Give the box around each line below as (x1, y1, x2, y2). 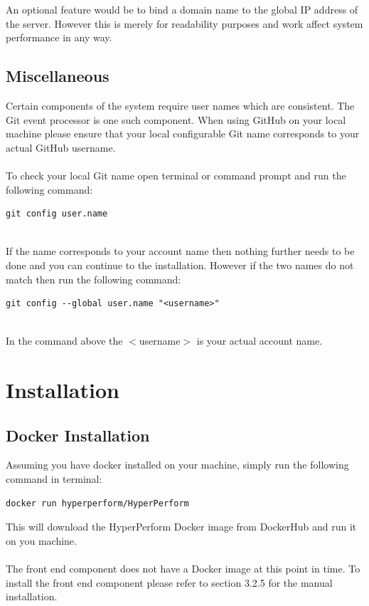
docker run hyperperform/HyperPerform (6, 498, 189, 508)
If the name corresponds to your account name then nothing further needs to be (6, 244, 355, 258)
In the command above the (6, 333, 123, 348)
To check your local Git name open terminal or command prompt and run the (6, 167, 346, 182)
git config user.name (6, 209, 108, 219)
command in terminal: (6, 471, 102, 486)
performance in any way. (6, 30, 112, 45)
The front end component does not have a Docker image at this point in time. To (6, 561, 360, 576)
